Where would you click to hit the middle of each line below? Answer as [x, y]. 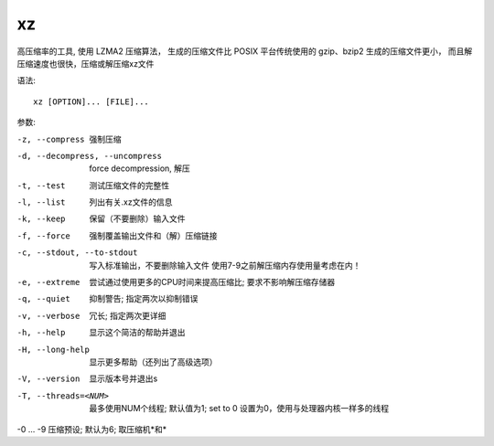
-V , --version [48, 379]
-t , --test [41, 186]
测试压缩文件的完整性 [129, 185]
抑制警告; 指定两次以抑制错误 [144, 299]
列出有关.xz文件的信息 [131, 202]
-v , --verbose [48, 316]
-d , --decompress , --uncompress [89, 156]
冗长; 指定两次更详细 [128, 315]
